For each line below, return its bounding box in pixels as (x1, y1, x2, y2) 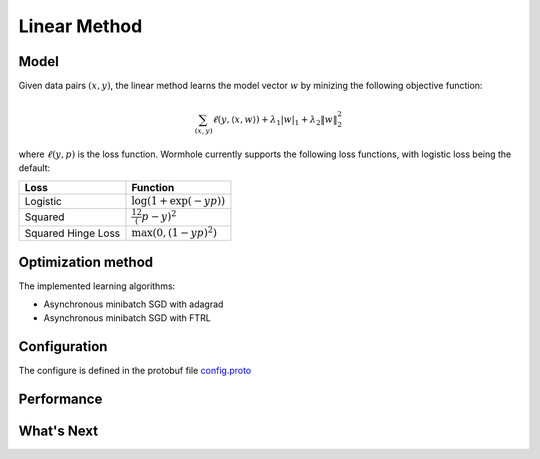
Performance (18, 391, 103, 408)
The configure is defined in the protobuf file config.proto (18, 365, 252, 377)
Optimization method (18, 253, 154, 270)
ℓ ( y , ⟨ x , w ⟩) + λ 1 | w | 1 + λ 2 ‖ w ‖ (212, 114, 338, 127)
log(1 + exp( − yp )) (131, 194, 226, 207)
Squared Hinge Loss (24, 226, 121, 240)
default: (18, 162, 51, 174)
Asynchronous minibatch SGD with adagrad (43, 298, 224, 310)
